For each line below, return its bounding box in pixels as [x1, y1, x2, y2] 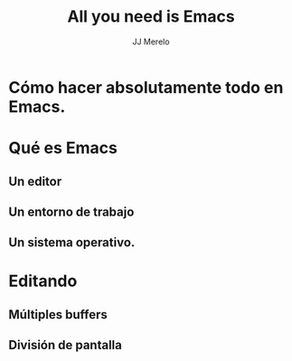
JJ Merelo [132, 36, 170, 47]
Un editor [8, 173, 62, 189]
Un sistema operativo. [8, 235, 136, 250]
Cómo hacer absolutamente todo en [8, 77, 284, 97]
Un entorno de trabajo [8, 204, 135, 219]
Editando [8, 271, 78, 292]
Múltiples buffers [8, 307, 108, 322]
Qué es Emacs [8, 138, 118, 159]
